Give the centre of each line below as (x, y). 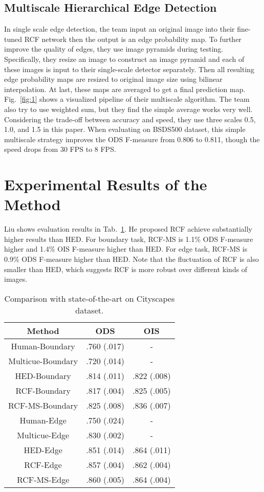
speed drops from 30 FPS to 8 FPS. (60, 149)
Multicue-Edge (43, 435)
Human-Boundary (43, 346)
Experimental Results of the (106, 184)
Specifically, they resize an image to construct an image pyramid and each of (124, 59)
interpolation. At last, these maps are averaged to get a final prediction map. (125, 89)
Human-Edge (43, 420)
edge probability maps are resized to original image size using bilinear (113, 79)
